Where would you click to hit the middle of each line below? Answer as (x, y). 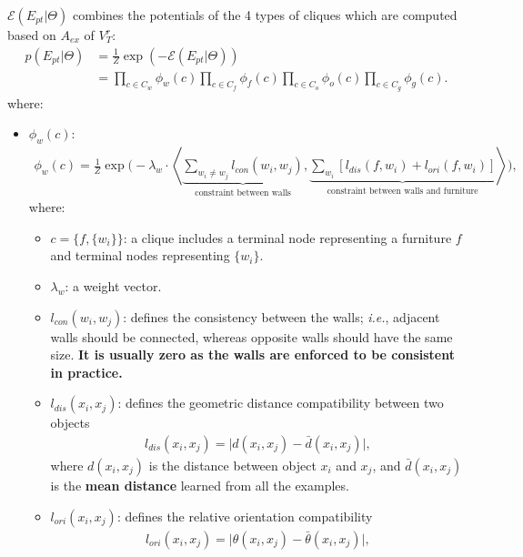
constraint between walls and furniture (402, 191)
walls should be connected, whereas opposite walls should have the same (251, 336)
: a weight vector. (113, 285)
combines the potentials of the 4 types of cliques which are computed (265, 15)
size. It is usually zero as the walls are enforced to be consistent (252, 354)
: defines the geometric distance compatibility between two (281, 403)
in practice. (86, 372)
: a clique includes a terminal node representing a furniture (287, 237)
